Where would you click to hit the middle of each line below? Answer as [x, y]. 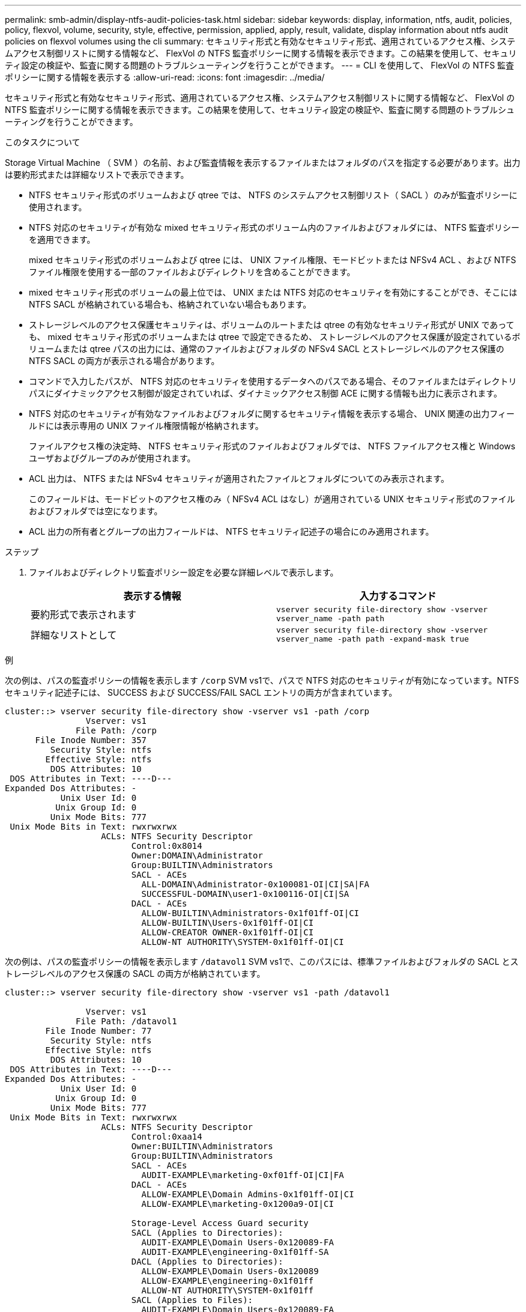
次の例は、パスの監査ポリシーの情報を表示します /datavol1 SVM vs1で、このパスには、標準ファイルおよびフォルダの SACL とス [262, 961]
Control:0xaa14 [167, 1137]
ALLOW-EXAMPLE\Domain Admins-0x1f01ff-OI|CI [248, 1194]
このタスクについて [43, 142]
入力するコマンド [398, 596]
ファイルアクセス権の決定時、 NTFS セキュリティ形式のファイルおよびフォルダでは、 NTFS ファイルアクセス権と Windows [272, 446]
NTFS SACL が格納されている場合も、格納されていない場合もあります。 [170, 304]
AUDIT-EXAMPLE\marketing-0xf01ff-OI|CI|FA [243, 1175]
